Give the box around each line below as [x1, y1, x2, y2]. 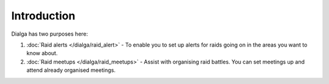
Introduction [11, 9, 76, 22]
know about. [26, 50, 58, 57]
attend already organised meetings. [26, 66, 116, 74]
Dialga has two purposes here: [11, 30, 88, 37]
